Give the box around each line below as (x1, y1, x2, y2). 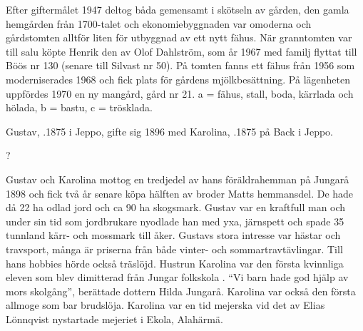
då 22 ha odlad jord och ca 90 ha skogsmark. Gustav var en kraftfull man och (6, 200, 346, 215)
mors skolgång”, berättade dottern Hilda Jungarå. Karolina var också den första (6, 283, 356, 298)
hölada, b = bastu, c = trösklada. (6, 100, 153, 115)
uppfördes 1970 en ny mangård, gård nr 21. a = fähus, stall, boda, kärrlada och (6, 86, 354, 101)
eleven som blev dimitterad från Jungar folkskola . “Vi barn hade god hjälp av (6, 270, 349, 285)
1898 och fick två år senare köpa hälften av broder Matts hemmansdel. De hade (6, 185, 354, 200)
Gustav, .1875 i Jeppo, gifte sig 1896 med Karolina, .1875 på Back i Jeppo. (6, 123, 333, 138)
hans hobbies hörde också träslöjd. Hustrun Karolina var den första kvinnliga (6, 255, 344, 270)
